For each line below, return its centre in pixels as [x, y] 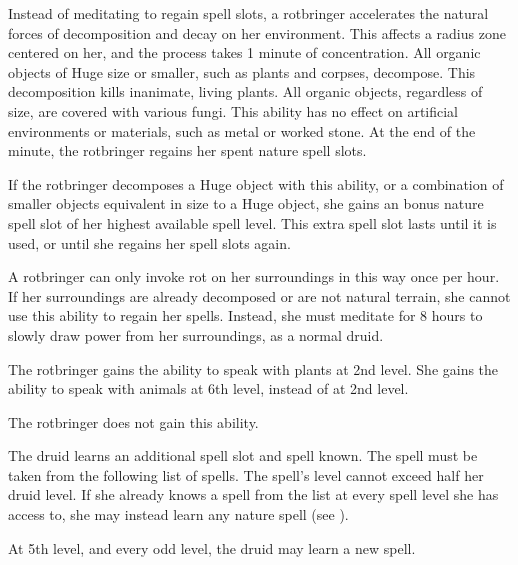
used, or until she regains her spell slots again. [149, 242]
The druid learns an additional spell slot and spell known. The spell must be [243, 455]
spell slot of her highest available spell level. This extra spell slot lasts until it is [252, 222]
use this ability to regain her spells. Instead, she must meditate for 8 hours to [245, 315]
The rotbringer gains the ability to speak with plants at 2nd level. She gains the [253, 368]
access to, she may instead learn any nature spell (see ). [178, 514]
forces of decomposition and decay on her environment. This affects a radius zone [257, 32]
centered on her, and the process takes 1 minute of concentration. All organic [244, 52]
